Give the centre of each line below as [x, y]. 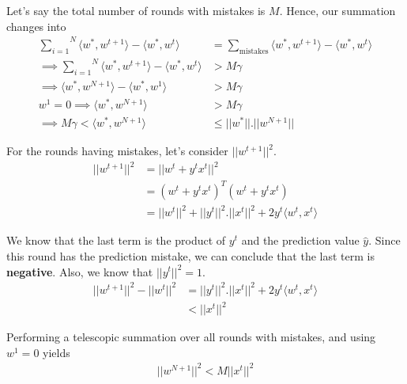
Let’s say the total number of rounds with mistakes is [136, 10]
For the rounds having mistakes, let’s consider [117, 151]
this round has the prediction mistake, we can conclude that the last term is [190, 255]
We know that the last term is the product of [116, 240]
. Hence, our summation [337, 10]
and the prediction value [300, 240]
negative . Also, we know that [80, 271]
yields [57, 352]
